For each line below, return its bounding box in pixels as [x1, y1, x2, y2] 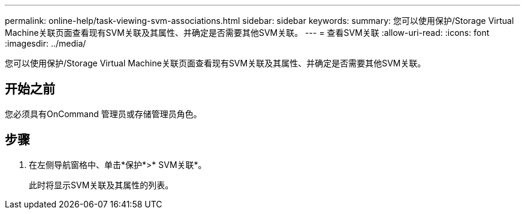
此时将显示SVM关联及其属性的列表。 [29, 179, 174, 190]
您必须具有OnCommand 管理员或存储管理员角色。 [5, 108, 202, 119]
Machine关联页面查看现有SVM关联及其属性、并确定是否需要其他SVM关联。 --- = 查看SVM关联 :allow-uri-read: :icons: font [5, 27, 490, 38]
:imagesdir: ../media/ [5, 38, 86, 48]
